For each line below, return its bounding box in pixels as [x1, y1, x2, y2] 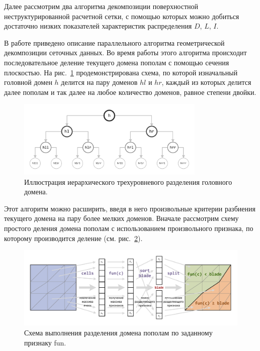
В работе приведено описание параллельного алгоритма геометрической [4, 37, 225, 48]
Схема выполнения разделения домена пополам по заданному [24, 327, 213, 338]
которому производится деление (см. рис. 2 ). [4, 232, 143, 243]
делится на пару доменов [61, 77, 138, 87]
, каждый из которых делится [161, 77, 251, 87]
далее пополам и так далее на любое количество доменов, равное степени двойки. [4, 86, 256, 97]
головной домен [4, 77, 52, 87]
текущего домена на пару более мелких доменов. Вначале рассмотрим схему [4, 213, 239, 223]
